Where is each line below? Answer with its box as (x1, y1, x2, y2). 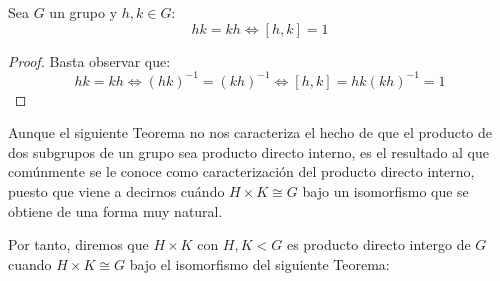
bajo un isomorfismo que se (302, 181, 469, 202)
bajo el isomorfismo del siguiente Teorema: (129, 253, 390, 274)
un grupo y (49, 2, 118, 22)
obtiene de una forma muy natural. (8, 200, 223, 221)
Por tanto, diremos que (8, 234, 149, 255)
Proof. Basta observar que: (8, 50, 171, 71)
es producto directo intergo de (286, 234, 471, 255)
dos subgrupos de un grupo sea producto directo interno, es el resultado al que (8, 141, 489, 162)
